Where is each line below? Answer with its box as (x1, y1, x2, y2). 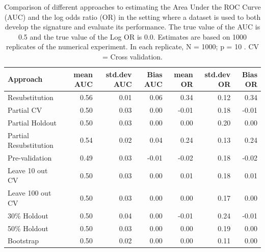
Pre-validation (8, 152, 52, 163)
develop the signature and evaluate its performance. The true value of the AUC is (5, 21, 260, 32)
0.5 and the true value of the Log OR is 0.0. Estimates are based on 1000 (18, 31, 247, 42)
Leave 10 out (8, 165, 48, 175)
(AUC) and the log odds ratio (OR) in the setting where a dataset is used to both (4, 11, 261, 22)
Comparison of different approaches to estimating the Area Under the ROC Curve (4, 2, 261, 12)
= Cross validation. (102, 51, 163, 61)
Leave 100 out (8, 187, 51, 198)
